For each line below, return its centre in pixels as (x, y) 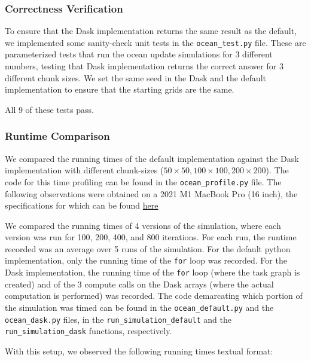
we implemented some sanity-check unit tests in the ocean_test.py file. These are (155, 42)
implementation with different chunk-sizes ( (84, 170)
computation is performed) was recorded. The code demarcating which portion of (154, 296)
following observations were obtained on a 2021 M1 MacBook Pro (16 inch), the (151, 193)
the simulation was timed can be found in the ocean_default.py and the (139, 307)
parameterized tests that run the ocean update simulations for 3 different (139, 54)
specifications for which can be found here (82, 205)
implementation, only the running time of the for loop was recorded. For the (146, 260)
